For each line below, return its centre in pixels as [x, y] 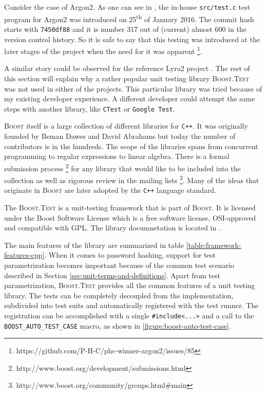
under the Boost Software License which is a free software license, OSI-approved [130, 217]
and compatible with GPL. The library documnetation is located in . [112, 228]
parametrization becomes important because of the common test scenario [119, 265]
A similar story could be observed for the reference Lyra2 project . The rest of [127, 68]
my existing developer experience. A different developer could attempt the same [130, 98]
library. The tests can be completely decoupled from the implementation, [119, 295]
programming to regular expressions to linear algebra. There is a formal [117, 156]
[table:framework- [214, 245]
